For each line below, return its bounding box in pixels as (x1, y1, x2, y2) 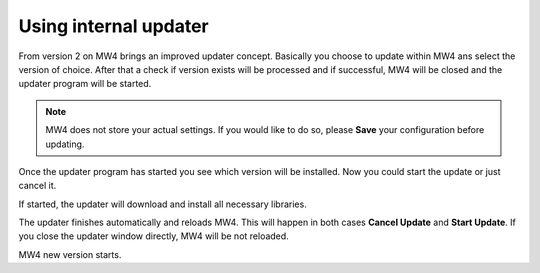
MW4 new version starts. (18, 248, 122, 260)
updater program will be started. (18, 78, 152, 90)
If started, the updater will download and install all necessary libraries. (18, 198, 307, 210)
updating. (45, 138, 85, 150)
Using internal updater (18, 15, 209, 37)
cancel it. (18, 180, 57, 192)
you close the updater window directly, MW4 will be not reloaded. (18, 230, 289, 242)
